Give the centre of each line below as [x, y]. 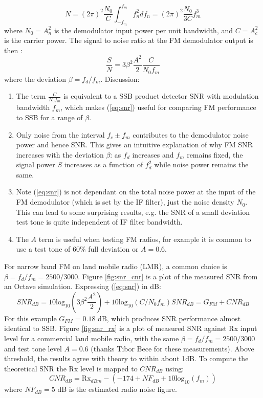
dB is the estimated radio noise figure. [117, 389]
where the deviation [35, 79]
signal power [36, 164]
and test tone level [33, 348]
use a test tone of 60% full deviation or [77, 249]
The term [31, 96]
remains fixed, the [215, 154]
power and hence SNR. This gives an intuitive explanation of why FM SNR [134, 145]
